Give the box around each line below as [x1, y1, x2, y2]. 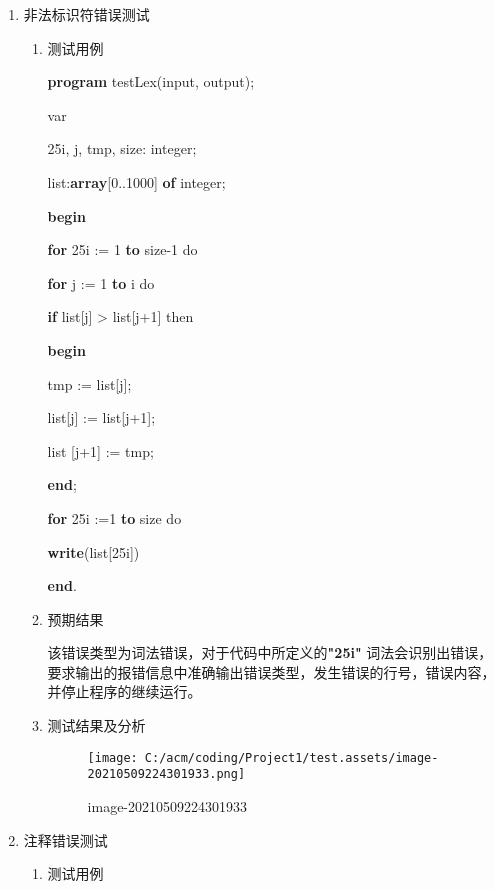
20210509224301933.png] [87, 767, 246, 782]
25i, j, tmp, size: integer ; [47, 138, 197, 159]
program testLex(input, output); [47, 71, 255, 92]
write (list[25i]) [47, 541, 140, 562]
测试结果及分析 [47, 715, 146, 736]
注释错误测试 [23, 829, 108, 850]
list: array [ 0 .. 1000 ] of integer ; [47, 171, 226, 192]
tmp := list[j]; [47, 373, 132, 394]
